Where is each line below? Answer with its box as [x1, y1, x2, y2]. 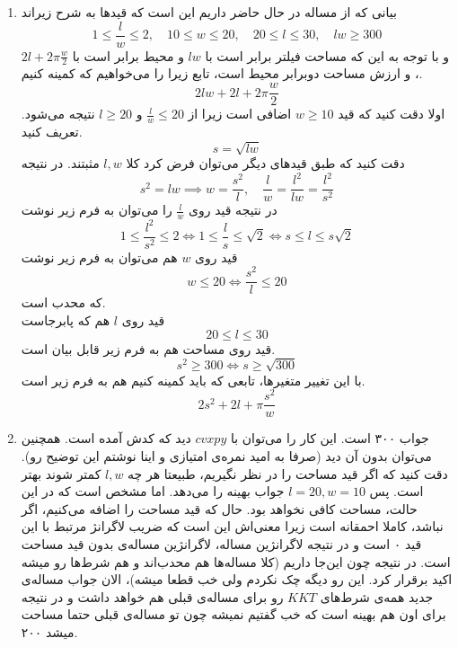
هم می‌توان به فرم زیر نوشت [21, 247, 178, 266]
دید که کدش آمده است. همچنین [21, 429, 191, 448]
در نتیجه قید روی [189, 200, 277, 219]
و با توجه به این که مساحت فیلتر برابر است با [205, 46, 450, 65]
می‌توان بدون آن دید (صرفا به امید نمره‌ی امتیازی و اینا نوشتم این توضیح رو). [21, 447, 432, 465]
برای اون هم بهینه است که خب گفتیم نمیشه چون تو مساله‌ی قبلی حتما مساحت [21, 605, 446, 624]
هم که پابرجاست [21, 310, 110, 329]
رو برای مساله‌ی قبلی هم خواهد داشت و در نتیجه [21, 587, 284, 606]
